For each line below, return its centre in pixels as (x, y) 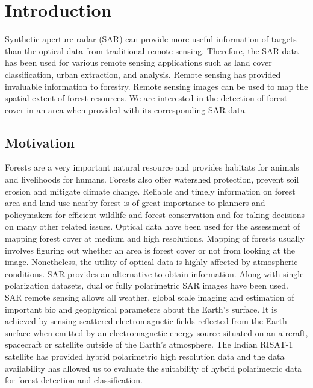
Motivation (40, 142)
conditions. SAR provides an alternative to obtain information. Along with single (154, 273)
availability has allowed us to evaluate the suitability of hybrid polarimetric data (153, 368)
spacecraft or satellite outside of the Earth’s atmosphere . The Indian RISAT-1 (149, 344)
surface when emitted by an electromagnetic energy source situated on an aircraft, (156, 332)
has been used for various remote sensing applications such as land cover (138, 62)
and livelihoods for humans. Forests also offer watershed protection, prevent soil (152, 179)
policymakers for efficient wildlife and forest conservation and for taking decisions (155, 214)
